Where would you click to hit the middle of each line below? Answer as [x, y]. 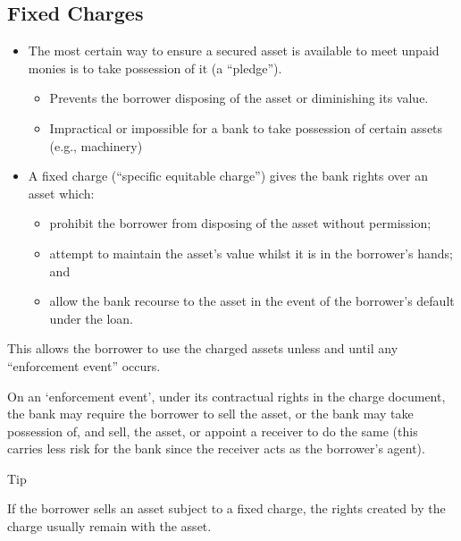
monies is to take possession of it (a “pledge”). [155, 68]
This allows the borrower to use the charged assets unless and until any [203, 348]
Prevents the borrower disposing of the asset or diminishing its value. [239, 98]
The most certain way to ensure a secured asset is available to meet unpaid [234, 51]
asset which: [61, 193]
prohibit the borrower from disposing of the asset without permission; [240, 223]
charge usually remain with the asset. [109, 526]
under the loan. [91, 318]
